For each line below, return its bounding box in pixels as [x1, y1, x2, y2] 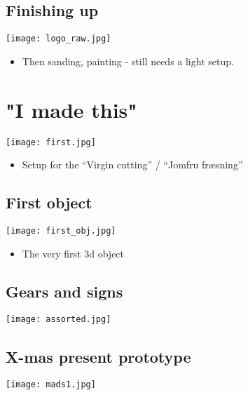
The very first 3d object [22, 246, 125, 260]
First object [6, 192, 92, 213]
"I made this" [6, 95, 137, 123]
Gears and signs [6, 280, 123, 302]
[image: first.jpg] [6, 137, 96, 147]
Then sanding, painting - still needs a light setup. [22, 53, 234, 68]
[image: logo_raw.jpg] [6, 34, 111, 44]
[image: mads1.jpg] [6, 380, 96, 390]
